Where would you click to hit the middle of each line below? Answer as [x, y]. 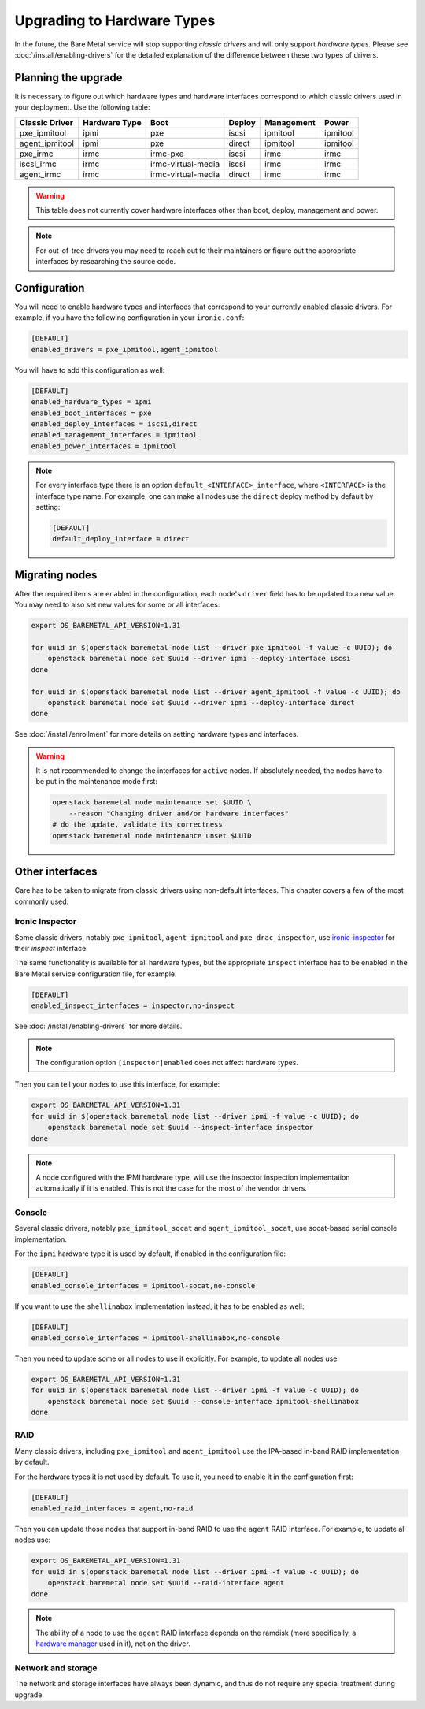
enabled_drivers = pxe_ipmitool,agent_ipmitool [124, 349]
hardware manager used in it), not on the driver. [113, 1644]
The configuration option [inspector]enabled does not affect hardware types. [167, 1062]
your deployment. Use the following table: [82, 107]
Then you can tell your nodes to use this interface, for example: [117, 1084]
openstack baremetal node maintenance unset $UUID [152, 836]
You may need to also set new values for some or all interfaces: [117, 605]
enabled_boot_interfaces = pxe [92, 413]
